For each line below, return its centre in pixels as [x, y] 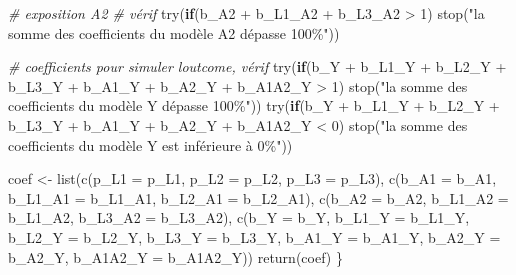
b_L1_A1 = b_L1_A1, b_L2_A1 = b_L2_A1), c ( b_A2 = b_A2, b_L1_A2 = [258, 197]
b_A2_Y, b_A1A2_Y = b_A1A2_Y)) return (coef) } [175, 256]
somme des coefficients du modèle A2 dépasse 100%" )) [174, 32]
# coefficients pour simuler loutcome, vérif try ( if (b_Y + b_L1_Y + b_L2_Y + [257, 66]
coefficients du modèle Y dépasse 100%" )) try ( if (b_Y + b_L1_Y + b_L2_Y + [254, 105]
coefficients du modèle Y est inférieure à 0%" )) [150, 144]
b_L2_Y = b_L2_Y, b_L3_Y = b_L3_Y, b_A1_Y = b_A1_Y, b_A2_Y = [254, 236]
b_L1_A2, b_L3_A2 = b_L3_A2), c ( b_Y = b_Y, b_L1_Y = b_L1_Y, [239, 217]
